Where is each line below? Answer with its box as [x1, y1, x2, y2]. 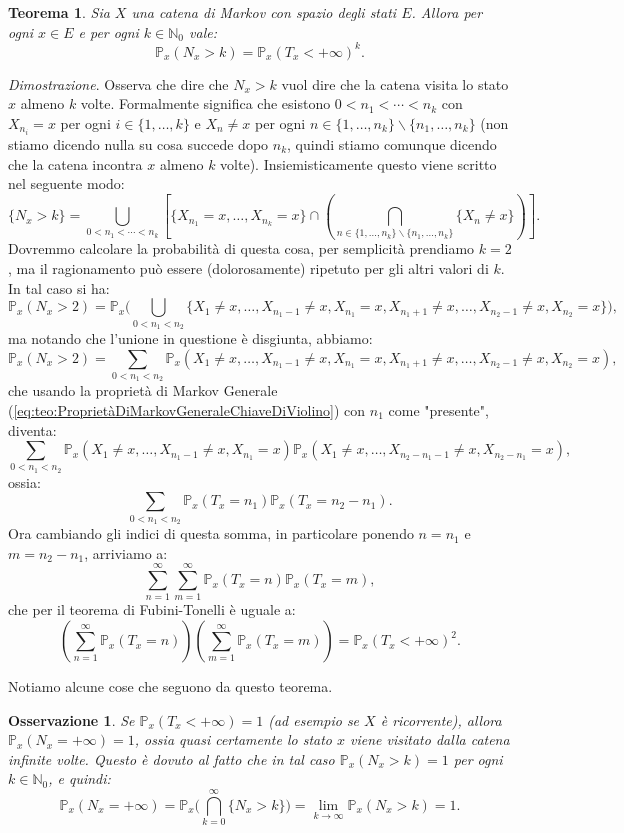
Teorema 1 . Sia [8, 2, 110, 22]
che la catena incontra [8, 153, 143, 174]
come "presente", [388, 399, 489, 420]
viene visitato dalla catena [350, 729, 510, 750]
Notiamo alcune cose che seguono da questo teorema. [8, 676, 333, 697]
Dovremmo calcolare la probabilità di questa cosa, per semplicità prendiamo [8, 238, 475, 259]
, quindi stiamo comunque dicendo [287, 133, 497, 154]
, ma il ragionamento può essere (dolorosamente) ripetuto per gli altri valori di [8, 258, 489, 279]
